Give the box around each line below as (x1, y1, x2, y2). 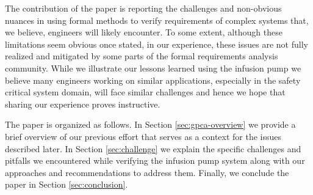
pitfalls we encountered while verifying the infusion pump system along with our (5, 154, 305, 167)
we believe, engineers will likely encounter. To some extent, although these (5, 26, 282, 39)
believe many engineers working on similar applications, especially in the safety (5, 73, 301, 86)
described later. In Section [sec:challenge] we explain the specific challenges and (5, 142, 301, 155)
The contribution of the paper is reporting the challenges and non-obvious (5, 2, 282, 14)
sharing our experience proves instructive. (5, 97, 160, 110)
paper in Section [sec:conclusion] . (5, 178, 128, 191)
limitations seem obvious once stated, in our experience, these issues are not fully (5, 37, 308, 50)
